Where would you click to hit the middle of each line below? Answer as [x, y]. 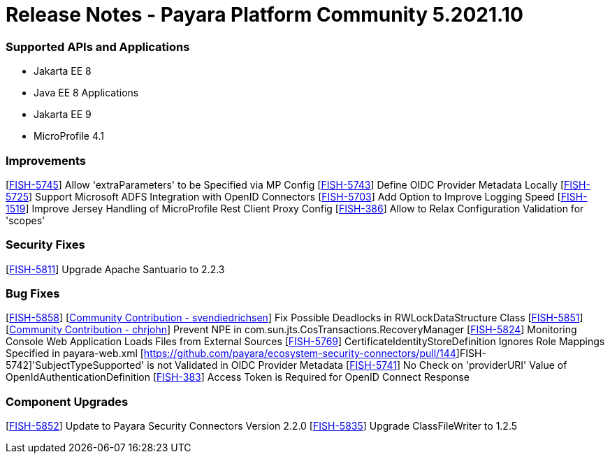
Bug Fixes [33, 293]
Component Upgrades [67, 401]
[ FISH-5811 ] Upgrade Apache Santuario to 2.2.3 [115, 269]
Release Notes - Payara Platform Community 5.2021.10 [264, 15]
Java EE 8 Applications [86, 93]
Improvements [46, 160]
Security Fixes [45, 245]
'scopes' [26, 220]
